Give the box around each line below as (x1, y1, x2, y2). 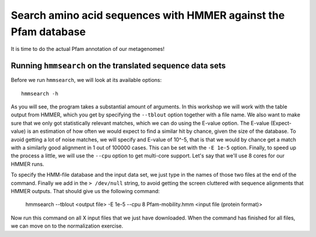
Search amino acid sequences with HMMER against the (11, 9, 285, 22)
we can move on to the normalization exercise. (11, 222, 123, 229)
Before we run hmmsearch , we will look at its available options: (11, 77, 162, 84)
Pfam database (11, 25, 86, 38)
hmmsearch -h (21, 90, 59, 97)
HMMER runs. (11, 160, 44, 167)
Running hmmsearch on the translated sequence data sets (11, 61, 226, 71)
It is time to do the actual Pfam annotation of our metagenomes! (11, 46, 165, 53)
